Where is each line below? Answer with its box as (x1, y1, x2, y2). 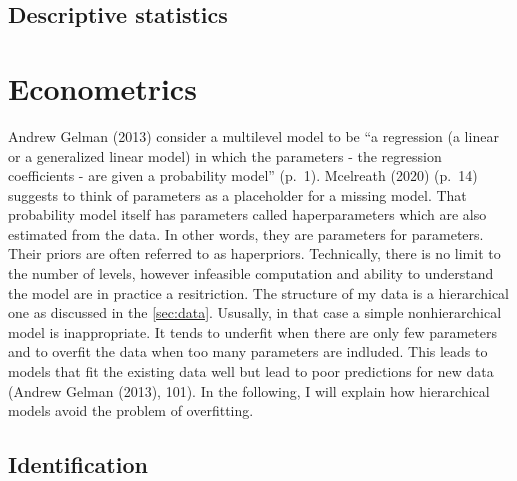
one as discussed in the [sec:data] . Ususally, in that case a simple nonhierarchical (8, 302, 502, 323)
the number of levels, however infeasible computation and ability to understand (8, 263, 494, 284)
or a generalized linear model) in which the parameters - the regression (8, 145, 442, 166)
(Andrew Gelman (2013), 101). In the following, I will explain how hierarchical (8, 380, 490, 401)
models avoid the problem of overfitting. (8, 400, 254, 421)
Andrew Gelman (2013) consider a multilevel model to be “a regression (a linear (8, 125, 499, 146)
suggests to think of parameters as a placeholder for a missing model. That (8, 184, 467, 205)
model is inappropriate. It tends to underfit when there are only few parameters (8, 321, 497, 342)
